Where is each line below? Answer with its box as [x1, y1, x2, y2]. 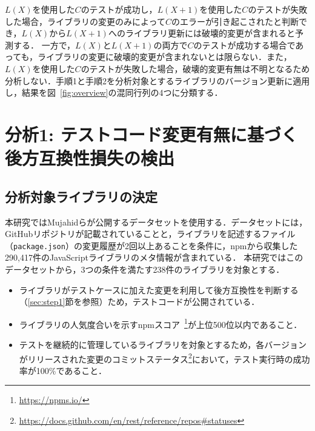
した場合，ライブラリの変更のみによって [5, 15, 165, 27]
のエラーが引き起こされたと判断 [171, 15, 299, 27]
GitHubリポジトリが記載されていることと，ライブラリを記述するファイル [5, 227, 296, 240]
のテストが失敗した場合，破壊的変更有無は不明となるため [81, 62, 310, 75]
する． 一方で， [13, 38, 76, 51]
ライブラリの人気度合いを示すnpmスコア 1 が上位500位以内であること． [19, 316, 302, 330]
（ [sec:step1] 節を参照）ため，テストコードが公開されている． [19, 295, 260, 308]
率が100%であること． [19, 364, 107, 376]
